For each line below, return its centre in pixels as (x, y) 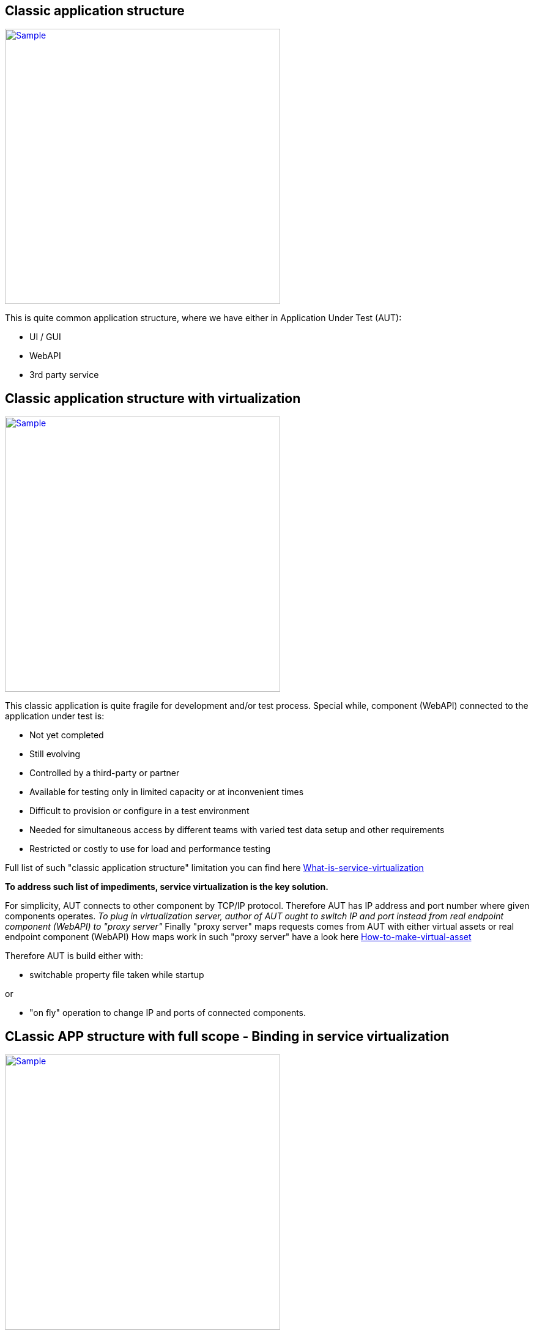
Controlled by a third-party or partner (105, 773)
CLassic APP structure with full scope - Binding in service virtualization (227, 1036)
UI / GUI (45, 337)
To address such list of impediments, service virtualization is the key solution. (167, 887)
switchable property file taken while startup (117, 975)
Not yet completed (67, 735)
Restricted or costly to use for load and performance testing (150, 849)
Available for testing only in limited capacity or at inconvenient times (167, 792)
